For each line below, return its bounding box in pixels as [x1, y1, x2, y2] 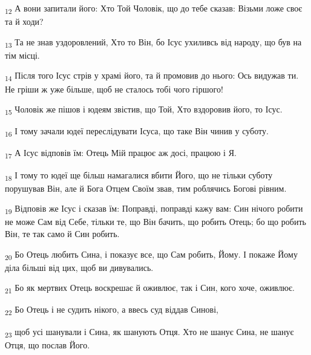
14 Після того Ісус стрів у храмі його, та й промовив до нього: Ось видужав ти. [5, 69, 299, 83]
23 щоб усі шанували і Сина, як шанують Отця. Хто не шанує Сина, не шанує [5, 325, 294, 339]
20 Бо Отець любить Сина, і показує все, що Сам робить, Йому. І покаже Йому [5, 247, 298, 262]
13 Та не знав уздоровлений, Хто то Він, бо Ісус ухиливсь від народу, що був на [5, 35, 302, 50]
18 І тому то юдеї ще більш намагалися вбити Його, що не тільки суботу [5, 168, 273, 183]
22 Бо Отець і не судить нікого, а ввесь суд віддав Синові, [5, 303, 219, 318]
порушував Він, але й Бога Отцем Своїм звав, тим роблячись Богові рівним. [5, 181, 287, 194]
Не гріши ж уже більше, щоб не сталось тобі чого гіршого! [5, 82, 223, 95]
